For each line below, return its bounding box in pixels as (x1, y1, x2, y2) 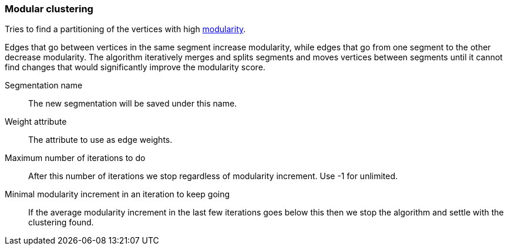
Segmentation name (5, 80, 83, 91)
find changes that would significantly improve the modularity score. (5, 62, 265, 73)
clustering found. (28, 217, 94, 228)
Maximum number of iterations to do (5, 153, 146, 163)
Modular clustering (5, 3, 93, 15)
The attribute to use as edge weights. (28, 135, 173, 145)
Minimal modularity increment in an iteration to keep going (5, 189, 230, 200)
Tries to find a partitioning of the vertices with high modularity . (5, 24, 246, 35)
